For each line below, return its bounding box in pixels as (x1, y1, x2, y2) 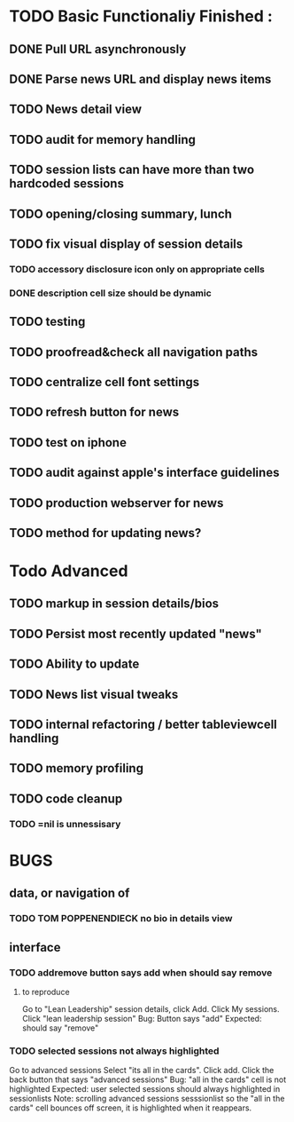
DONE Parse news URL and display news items (9, 71, 272, 86)
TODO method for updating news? (9, 525, 202, 541)
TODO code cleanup (9, 791, 123, 806)
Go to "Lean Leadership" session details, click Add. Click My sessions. (21, 1003, 280, 1014)
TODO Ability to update (9, 657, 140, 672)
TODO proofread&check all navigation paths (9, 344, 259, 360)
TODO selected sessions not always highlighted (9, 1045, 220, 1057)
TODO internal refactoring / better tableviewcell (9, 717, 277, 732)
